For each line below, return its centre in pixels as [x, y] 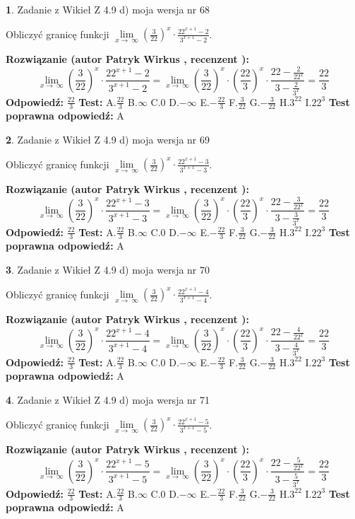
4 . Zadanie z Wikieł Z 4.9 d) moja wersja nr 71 [108, 399]
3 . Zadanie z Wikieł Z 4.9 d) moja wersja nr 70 [108, 269]
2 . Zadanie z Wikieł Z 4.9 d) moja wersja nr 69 [108, 139]
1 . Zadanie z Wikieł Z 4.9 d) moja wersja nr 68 [108, 9]
